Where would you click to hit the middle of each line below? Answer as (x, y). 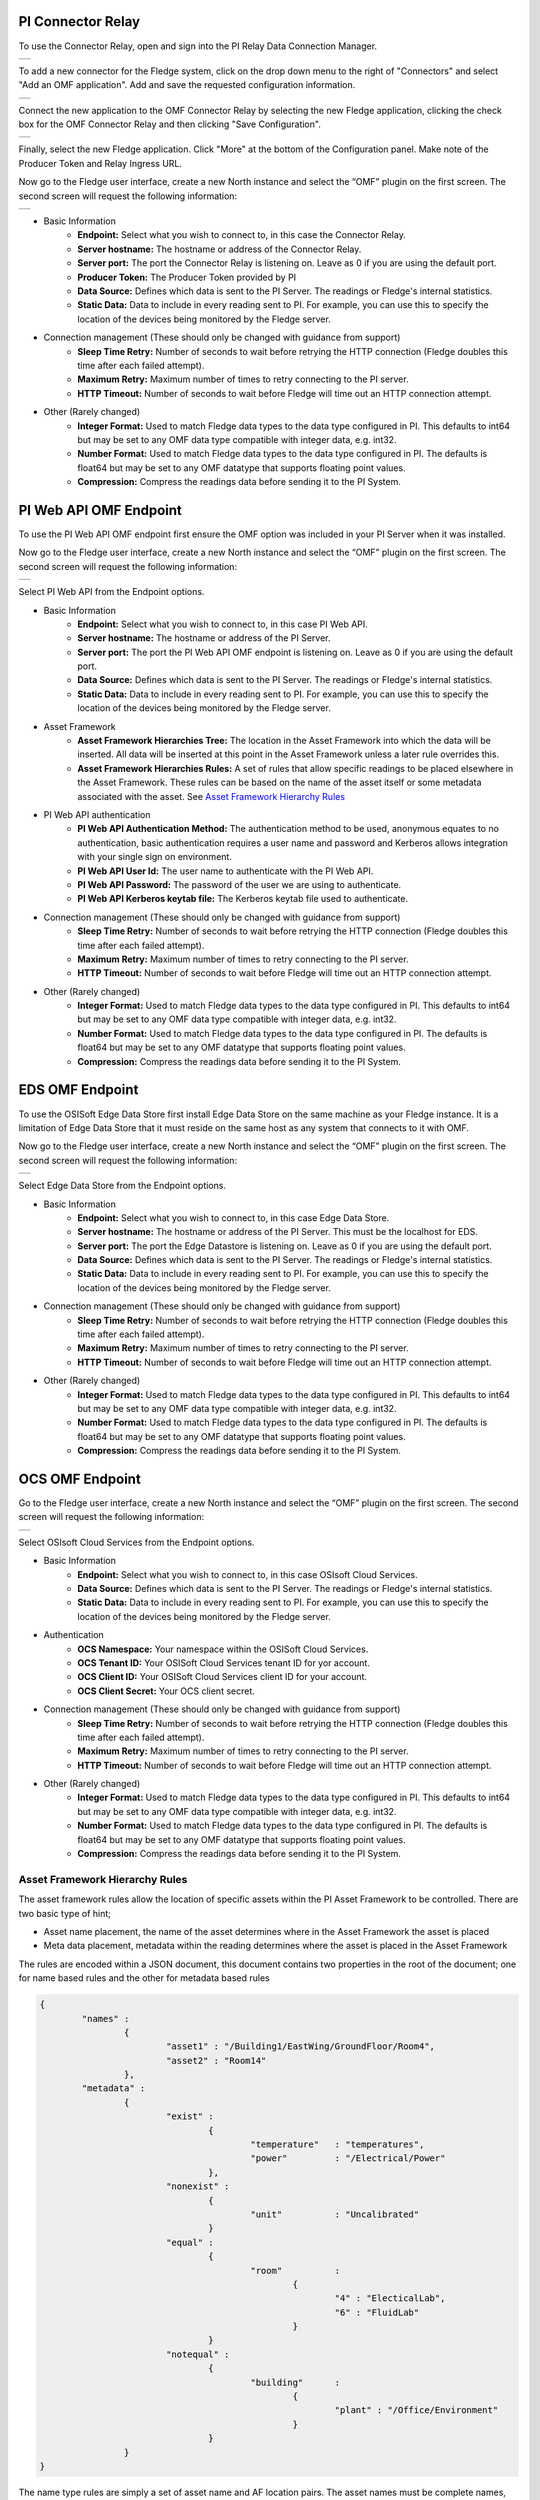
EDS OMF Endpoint (78, 1090)
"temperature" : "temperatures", (337, 2144)
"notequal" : (197, 2354)
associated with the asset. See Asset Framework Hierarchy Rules (211, 796)
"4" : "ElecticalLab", (390, 2298)
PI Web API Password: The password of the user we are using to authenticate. (239, 884)
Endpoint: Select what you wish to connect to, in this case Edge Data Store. (233, 1217)
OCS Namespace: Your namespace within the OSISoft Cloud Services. (223, 1649)
